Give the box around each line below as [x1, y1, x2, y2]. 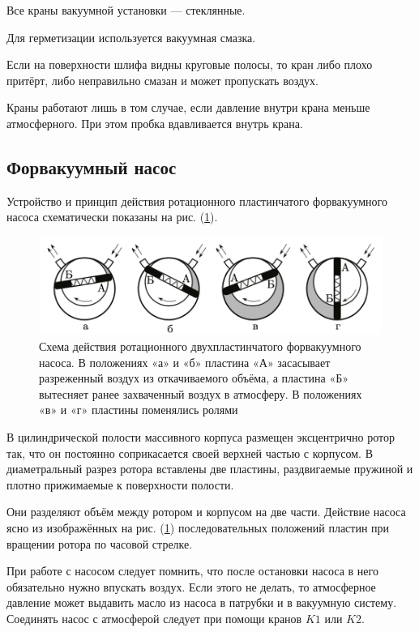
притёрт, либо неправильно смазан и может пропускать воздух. [6, 71, 319, 88]
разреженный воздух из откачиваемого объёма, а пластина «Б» [39, 369, 349, 386]
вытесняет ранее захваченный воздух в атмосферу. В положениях [39, 385, 362, 402]
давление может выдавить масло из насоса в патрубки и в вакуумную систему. [6, 594, 397, 611]
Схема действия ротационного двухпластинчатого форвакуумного [39, 338, 361, 355]
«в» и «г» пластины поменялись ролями [39, 401, 238, 418]
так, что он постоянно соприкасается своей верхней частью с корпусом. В [6, 444, 373, 461]
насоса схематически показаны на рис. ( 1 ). [6, 208, 218, 225]
